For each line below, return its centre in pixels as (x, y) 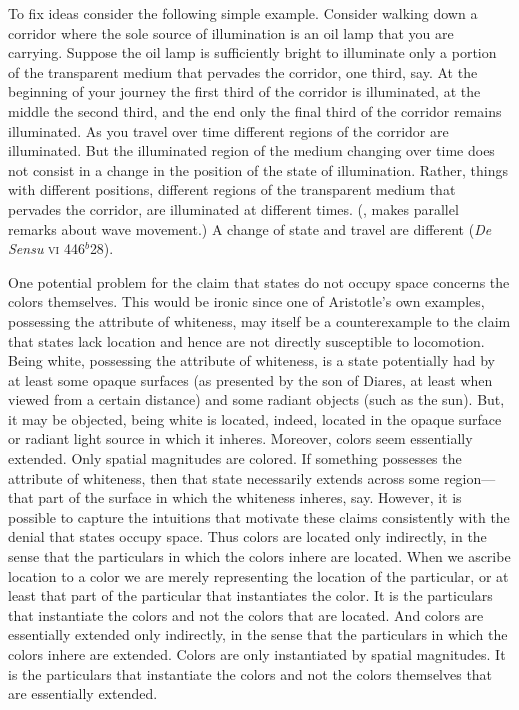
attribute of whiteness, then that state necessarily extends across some (224, 477)
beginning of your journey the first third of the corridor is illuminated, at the (244, 91)
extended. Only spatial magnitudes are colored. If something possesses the (235, 458)
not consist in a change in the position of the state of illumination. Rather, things (258, 169)
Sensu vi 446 (46, 248)
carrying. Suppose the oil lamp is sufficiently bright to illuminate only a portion (252, 52)
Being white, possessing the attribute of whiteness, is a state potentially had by (251, 360)
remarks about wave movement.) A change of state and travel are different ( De (250, 228)
